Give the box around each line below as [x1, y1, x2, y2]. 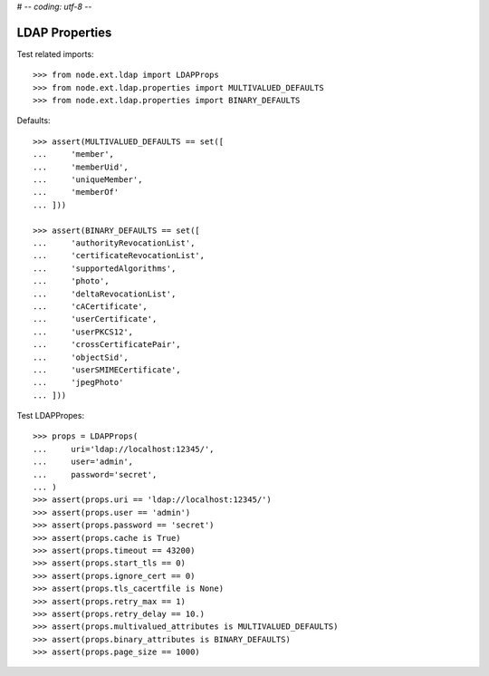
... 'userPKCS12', [33, 326, 134, 337]
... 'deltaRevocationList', [33, 288, 177, 299]
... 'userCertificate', [33, 314, 158, 324]
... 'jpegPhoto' [33, 377, 124, 388]
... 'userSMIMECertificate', [33, 364, 181, 375]
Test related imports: [16, 48, 94, 59]
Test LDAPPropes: [16, 410, 85, 421]
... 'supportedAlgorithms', [33, 263, 177, 274]
